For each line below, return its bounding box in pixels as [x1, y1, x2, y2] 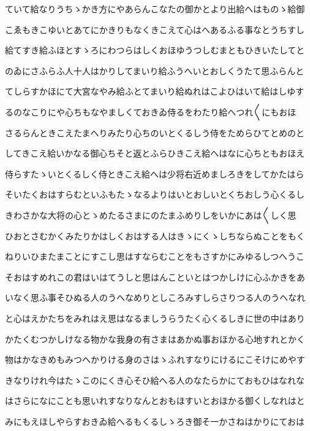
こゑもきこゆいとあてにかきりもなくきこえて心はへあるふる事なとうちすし [5, 23, 305, 36]
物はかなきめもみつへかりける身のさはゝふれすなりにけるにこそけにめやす [5, 353, 305, 366]
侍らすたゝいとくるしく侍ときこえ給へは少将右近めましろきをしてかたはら [5, 167, 304, 180]
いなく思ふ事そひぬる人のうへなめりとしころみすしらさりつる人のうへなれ [5, 291, 306, 304]
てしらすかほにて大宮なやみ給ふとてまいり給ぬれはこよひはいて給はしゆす [5, 85, 304, 98]
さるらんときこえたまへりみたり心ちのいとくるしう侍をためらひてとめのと [5, 126, 304, 139]
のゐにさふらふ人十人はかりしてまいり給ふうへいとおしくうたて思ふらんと [5, 64, 304, 77]
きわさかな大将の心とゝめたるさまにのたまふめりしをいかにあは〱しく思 [5, 208, 297, 221]
